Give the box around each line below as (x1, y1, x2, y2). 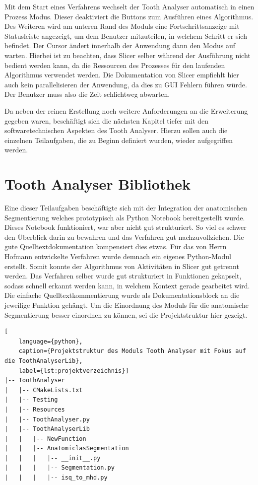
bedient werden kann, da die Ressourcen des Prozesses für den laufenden (4, 60, 225, 70)
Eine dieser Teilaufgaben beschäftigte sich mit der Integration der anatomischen (4, 203, 248, 213)
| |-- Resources (4, 406, 65, 413)
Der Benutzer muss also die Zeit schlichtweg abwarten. (4, 89, 170, 99)
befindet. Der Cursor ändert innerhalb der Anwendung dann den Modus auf (4, 40, 236, 51)
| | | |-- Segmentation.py (4, 464, 115, 472)
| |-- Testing (4, 396, 58, 404)
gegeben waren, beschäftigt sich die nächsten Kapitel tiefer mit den (4, 115, 208, 126)
